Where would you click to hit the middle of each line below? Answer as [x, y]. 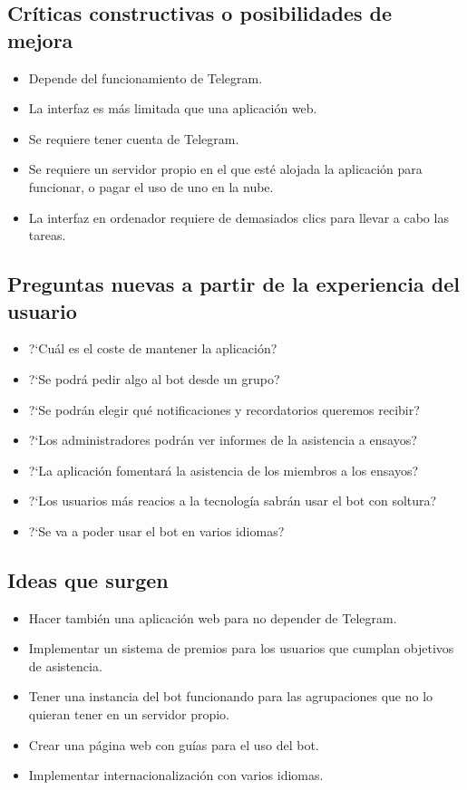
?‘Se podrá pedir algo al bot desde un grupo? [154, 378]
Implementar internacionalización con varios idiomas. [176, 775]
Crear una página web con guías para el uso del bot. [174, 744]
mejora [40, 39]
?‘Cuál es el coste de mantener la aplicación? [153, 348]
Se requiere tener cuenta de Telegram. [134, 138]
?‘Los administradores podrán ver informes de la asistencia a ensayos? [223, 440]
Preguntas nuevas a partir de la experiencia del [233, 284]
